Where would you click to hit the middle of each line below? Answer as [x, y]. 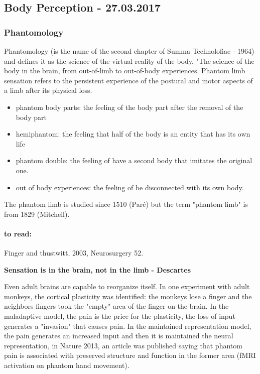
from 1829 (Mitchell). [37, 214]
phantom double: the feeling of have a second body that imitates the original [134, 160]
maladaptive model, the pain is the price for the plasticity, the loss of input [120, 316]
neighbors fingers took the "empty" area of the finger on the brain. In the [116, 306]
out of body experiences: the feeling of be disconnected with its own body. [130, 187]
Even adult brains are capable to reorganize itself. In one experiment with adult [127, 286]
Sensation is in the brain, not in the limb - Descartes [98, 269]
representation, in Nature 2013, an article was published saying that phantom [123, 345]
